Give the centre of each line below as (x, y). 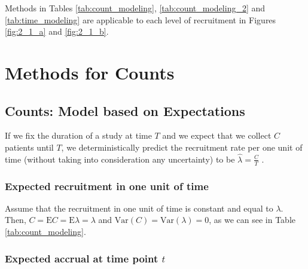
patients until (29, 147)
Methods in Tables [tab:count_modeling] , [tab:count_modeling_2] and (135, 8)
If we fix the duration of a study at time (78, 135)
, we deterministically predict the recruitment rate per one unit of (182, 147)
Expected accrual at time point (82, 258)
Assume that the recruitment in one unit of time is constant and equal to (139, 208)
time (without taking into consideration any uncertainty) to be (120, 159)
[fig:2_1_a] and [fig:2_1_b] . (57, 31)
